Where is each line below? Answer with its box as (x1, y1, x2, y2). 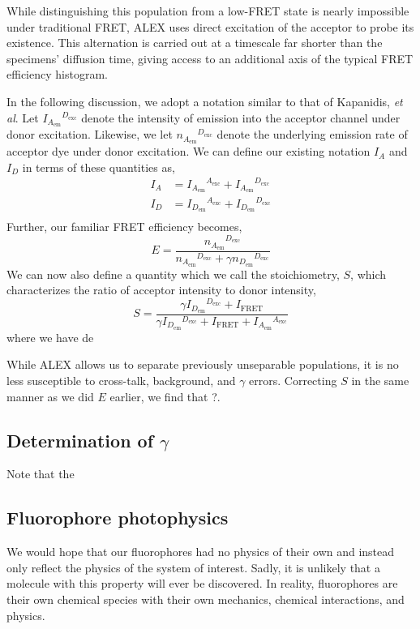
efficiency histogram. (6, 66, 108, 83)
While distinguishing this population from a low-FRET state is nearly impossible (6, 2, 409, 19)
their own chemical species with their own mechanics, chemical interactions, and (6, 591, 405, 608)
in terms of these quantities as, (22, 158, 175, 175)
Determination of (6, 427, 154, 452)
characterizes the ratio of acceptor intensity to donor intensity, (6, 281, 316, 298)
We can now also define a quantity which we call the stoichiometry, (6, 265, 340, 282)
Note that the (6, 465, 75, 482)
